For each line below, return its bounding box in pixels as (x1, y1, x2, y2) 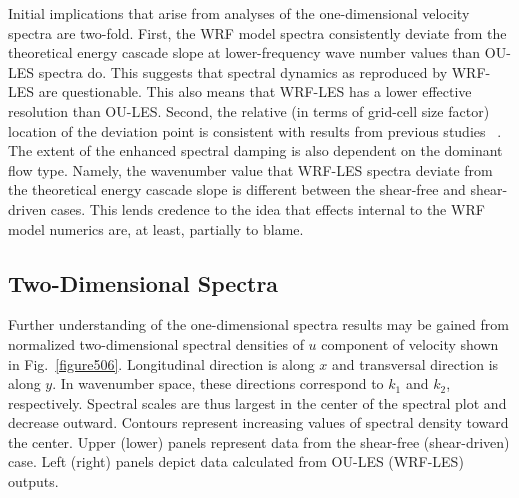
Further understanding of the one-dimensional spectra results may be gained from (8, 314, 509, 335)
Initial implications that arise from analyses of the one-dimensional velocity (8, 3, 470, 23)
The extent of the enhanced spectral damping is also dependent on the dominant (8, 140, 503, 161)
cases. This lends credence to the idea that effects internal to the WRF (50, 198, 485, 219)
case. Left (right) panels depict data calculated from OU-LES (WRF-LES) (8, 451, 464, 472)
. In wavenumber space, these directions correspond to (52, 373, 384, 394)
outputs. (8, 471, 59, 492)
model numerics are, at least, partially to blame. (8, 218, 304, 239)
